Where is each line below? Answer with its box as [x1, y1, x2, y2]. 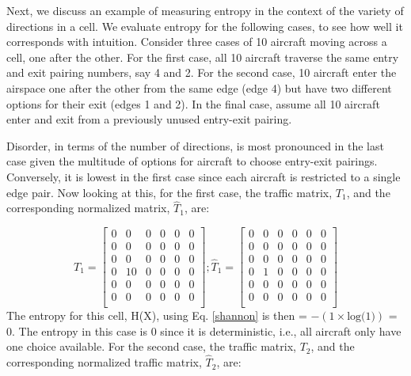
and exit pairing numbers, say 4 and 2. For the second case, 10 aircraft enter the [6, 64, 397, 81]
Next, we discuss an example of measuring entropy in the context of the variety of [6, 2, 404, 18]
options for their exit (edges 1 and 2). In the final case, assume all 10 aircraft [6, 95, 380, 112]
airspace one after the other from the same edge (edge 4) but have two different [6, 79, 392, 96]
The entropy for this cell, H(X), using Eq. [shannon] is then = [6, 307, 307, 324]
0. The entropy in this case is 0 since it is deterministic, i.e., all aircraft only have [6, 322, 401, 339]
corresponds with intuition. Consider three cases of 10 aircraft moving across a [6, 33, 387, 50]
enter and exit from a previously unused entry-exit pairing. [6, 111, 292, 127]
